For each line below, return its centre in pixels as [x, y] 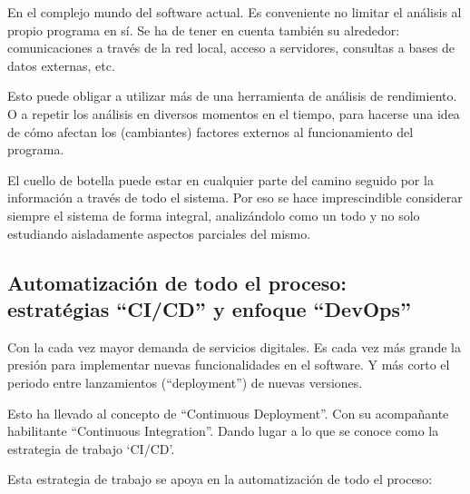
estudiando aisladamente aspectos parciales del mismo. [159, 233]
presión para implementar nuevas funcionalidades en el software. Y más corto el [229, 365]
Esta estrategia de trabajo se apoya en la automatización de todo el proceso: [220, 479]
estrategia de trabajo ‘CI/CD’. [91, 448]
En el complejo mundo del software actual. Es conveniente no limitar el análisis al [235, 12]
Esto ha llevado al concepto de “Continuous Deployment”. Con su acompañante [228, 413]
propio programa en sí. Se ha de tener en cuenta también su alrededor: [204, 30]
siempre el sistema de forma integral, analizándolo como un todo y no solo [214, 215]
